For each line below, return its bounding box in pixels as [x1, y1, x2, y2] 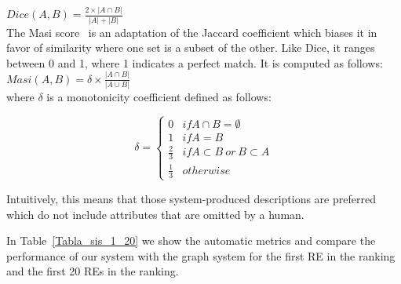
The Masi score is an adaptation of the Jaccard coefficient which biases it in [6, 24, 377, 40]
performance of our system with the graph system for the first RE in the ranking [6, 247, 396, 264]
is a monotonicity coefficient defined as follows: [46, 89, 272, 105]
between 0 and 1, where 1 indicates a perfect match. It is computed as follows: [6, 54, 383, 71]
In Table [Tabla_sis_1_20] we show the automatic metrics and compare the [6, 232, 376, 249]
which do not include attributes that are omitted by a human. [6, 206, 304, 222]
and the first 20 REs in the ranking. [6, 263, 179, 279]
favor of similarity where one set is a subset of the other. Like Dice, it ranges [6, 39, 375, 56]
